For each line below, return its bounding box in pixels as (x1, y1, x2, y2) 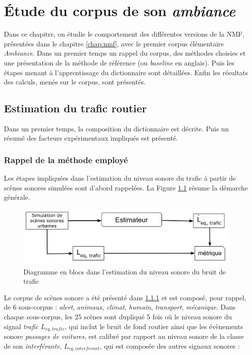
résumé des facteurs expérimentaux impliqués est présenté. (4, 133, 178, 143)
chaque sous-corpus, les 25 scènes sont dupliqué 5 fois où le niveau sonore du (4, 311, 232, 321)
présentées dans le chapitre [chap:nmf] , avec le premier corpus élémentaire (4, 38, 224, 48)
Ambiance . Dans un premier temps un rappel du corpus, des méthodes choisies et (4, 48, 246, 58)
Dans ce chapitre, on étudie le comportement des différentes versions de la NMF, (4, 29, 245, 39)
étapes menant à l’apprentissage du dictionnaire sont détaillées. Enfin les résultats (4, 67, 248, 77)
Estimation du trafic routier (4, 101, 147, 116)
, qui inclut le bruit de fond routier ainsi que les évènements (65, 321, 243, 331)
